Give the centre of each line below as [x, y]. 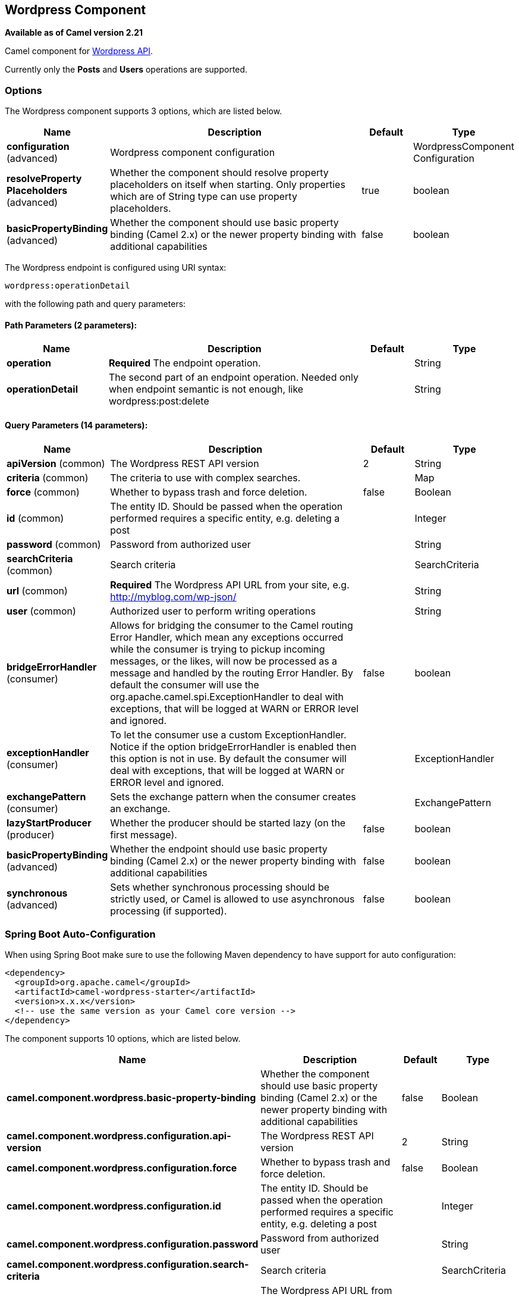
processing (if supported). [169, 911]
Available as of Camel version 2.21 [74, 33]
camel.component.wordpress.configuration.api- [119, 1136]
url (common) [37, 590]
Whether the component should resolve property [219, 173]
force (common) [43, 492]
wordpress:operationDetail [67, 286]
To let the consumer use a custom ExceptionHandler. [228, 734]
